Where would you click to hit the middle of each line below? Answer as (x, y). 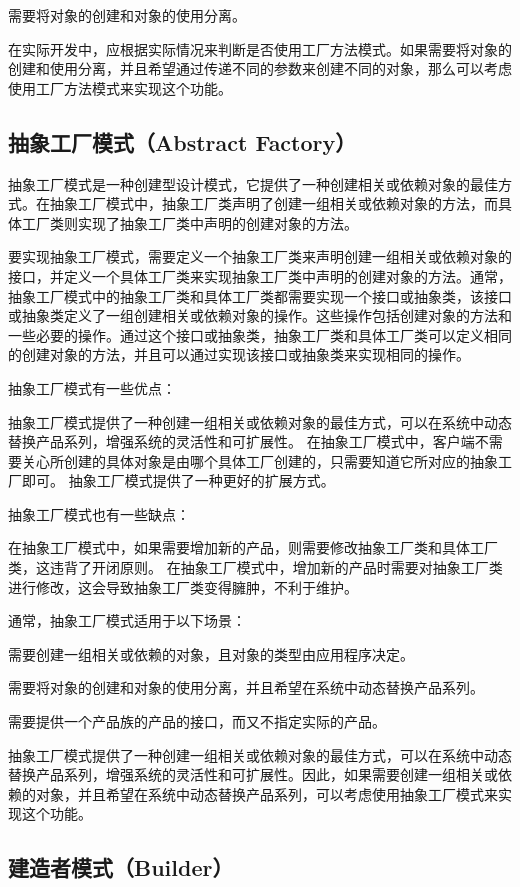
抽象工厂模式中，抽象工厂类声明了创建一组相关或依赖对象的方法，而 (273, 203)
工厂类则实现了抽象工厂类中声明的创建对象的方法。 (189, 222)
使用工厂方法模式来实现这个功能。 (120, 87)
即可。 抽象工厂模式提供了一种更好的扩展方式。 (178, 480)
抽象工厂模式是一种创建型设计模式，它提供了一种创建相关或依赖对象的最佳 (253, 183)
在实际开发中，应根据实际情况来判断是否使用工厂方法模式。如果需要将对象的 (260, 48)
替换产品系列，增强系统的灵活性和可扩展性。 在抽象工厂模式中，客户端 (241, 441)
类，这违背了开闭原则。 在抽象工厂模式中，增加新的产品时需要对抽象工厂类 (255, 567)
